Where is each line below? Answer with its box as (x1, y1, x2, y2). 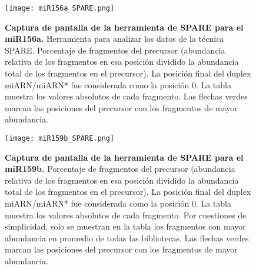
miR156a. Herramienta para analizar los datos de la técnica (5, 32, 224, 45)
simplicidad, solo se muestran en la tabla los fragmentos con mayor (5, 220, 246, 233)
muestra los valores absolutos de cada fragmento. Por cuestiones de (5, 208, 247, 221)
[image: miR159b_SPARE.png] (5, 134, 115, 142)
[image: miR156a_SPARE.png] (5, 4, 115, 12)
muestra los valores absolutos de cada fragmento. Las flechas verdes (5, 90, 248, 102)
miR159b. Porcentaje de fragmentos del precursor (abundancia (5, 162, 235, 175)
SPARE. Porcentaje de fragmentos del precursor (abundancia (5, 44, 225, 56)
